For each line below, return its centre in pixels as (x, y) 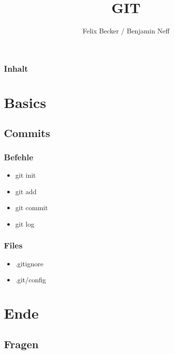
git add (26, 191)
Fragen (21, 344)
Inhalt (16, 68)
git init (25, 175)
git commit (32, 208)
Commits (27, 133)
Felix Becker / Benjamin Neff (126, 31)
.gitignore (29, 263)
